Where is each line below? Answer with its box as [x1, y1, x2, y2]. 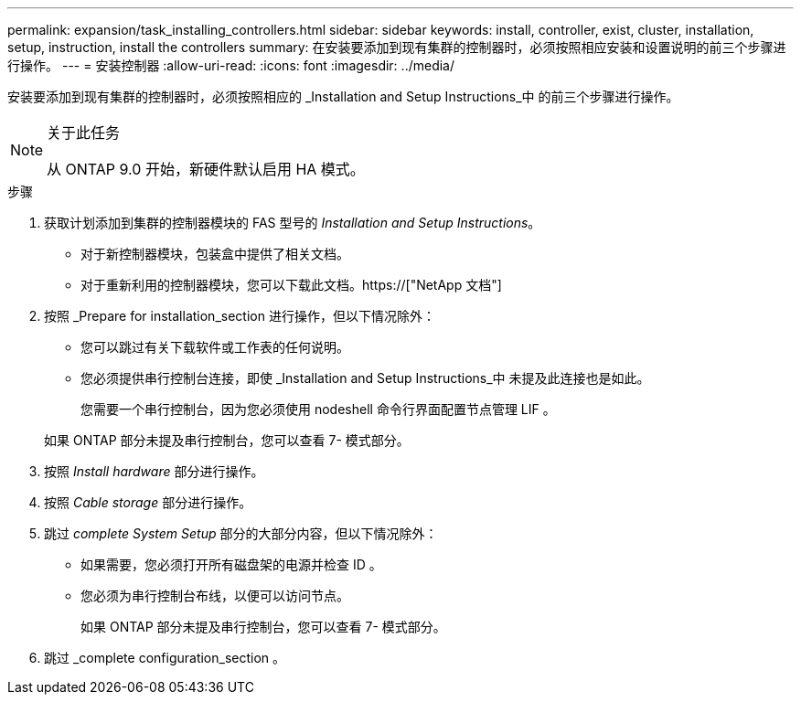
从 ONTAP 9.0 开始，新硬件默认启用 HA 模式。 [47, 160, 365, 178]
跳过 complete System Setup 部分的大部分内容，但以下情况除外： [44, 526, 438, 541]
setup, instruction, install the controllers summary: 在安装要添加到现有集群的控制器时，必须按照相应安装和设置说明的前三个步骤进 [7, 39, 786, 55]
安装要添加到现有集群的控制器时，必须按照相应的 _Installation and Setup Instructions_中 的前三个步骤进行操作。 [7, 89, 679, 104]
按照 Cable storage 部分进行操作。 [44, 495, 252, 510]
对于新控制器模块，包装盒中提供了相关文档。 [80, 246, 349, 261]
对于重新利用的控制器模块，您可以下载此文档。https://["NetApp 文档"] [80, 277, 502, 292]
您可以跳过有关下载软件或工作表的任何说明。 [80, 339, 349, 355]
